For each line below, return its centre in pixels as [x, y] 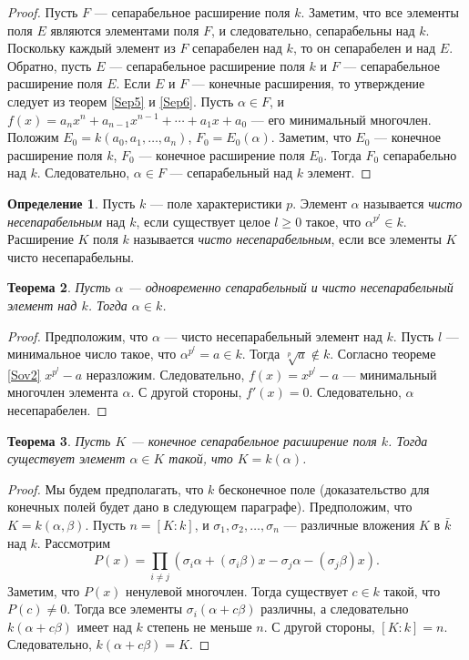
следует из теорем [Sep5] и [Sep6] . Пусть [121, 101]
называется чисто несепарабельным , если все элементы [287, 239]
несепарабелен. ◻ [57, 410]
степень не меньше [199, 626]
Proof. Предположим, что [78, 335]
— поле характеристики [216, 203]
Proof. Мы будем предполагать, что [106, 488]
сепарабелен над [237, 48]
